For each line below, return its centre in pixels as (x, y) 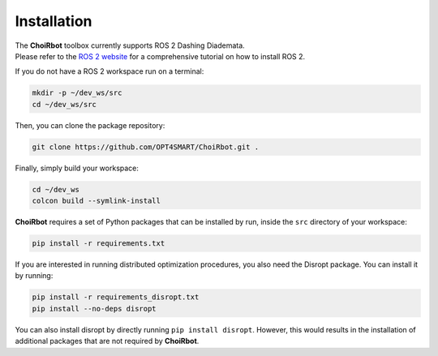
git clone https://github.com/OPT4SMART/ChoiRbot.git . (146, 147)
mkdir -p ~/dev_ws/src (77, 93)
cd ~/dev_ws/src (64, 104)
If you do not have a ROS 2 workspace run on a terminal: (109, 71)
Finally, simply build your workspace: (77, 168)
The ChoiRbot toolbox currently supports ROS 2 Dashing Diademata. (130, 45)
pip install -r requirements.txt (99, 243)
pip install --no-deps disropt (94, 309)
